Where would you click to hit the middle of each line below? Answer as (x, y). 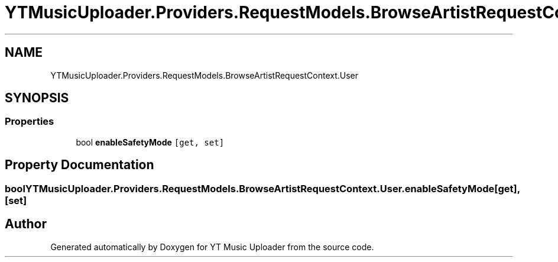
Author (26, 224)
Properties (30, 122)
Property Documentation (80, 165)
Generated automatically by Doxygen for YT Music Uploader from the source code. (212, 247)
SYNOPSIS (37, 98)
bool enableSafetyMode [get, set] (150, 142)
